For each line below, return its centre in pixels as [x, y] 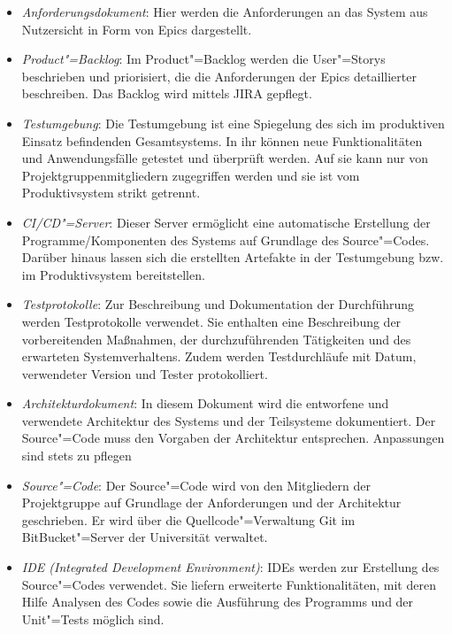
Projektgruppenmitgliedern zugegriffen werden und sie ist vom [191, 175]
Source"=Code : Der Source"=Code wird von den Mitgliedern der [196, 485]
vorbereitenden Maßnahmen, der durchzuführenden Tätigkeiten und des [216, 339]
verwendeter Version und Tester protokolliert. [145, 373]
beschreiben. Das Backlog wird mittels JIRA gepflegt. [167, 93]
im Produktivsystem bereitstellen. [113, 274]
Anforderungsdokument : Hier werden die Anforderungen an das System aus [225, 12]
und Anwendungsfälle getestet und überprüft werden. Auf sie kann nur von [225, 158]
